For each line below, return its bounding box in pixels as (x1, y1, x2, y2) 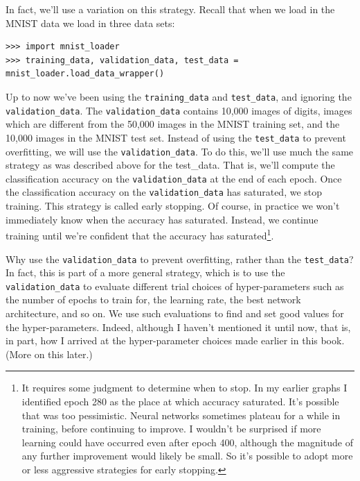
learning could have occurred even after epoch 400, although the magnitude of (21, 434, 353, 449)
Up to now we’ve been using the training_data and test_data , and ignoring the (6, 89, 352, 103)
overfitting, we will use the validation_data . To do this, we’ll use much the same (6, 144, 354, 158)
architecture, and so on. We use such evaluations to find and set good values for (6, 306, 344, 321)
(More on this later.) (6, 346, 93, 361)
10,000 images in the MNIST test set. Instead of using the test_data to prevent (6, 130, 346, 144)
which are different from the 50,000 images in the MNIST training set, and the (6, 117, 340, 131)
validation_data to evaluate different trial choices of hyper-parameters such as (6, 278, 344, 293)
